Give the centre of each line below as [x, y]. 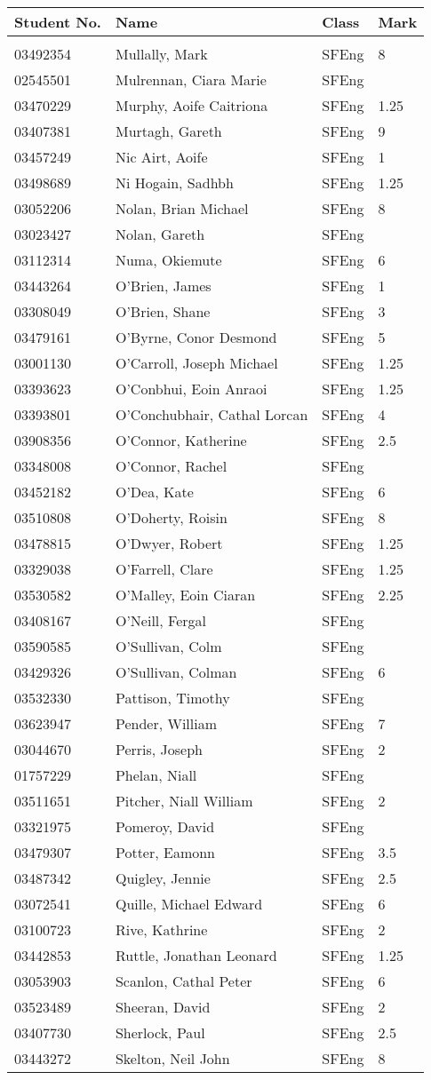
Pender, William [166, 723]
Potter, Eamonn [165, 852]
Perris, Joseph [159, 749]
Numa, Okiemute [168, 260]
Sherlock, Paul [160, 1032]
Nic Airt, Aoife [161, 157]
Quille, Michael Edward [189, 904]
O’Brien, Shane [163, 311]
